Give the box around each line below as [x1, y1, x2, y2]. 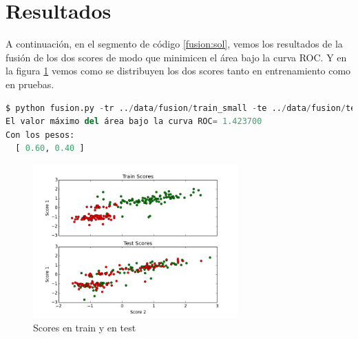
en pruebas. [6, 76, 54, 91]
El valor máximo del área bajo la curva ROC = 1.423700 [6, 116, 262, 127]
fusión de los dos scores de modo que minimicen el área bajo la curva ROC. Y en [6, 50, 347, 64]
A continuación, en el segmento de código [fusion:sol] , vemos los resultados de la [6, 37, 343, 51]
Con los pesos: [6, 130, 75, 140]
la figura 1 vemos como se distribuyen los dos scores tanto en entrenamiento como [6, 63, 351, 78]
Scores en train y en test [33, 320, 136, 335]
